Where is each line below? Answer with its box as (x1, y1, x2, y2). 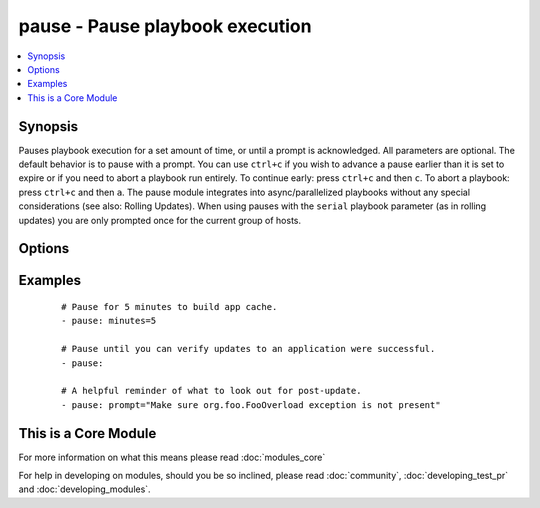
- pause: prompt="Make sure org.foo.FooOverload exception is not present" (61, 399, 441, 410)
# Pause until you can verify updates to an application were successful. (61, 343, 436, 355)
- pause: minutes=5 (61, 315, 157, 327)
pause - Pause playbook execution (18, 15, 312, 37)
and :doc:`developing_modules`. (18, 483, 151, 495)
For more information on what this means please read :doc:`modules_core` (18, 451, 326, 463)
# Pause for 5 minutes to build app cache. (61, 301, 278, 312)
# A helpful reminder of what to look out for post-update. (61, 385, 362, 397)
